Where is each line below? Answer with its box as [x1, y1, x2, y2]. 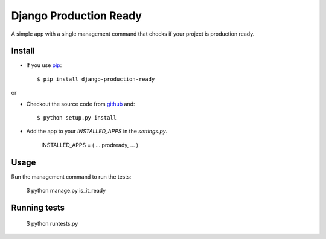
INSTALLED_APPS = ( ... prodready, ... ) [41, 141, 139, 148]
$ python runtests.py [26, 220, 78, 227]
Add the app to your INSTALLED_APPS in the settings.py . [26, 127, 168, 135]
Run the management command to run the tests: [11, 173, 132, 180]
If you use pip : [26, 62, 62, 69]
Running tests [11, 202, 65, 212]
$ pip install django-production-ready [37, 75, 155, 83]
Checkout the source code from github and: [26, 100, 135, 107]
